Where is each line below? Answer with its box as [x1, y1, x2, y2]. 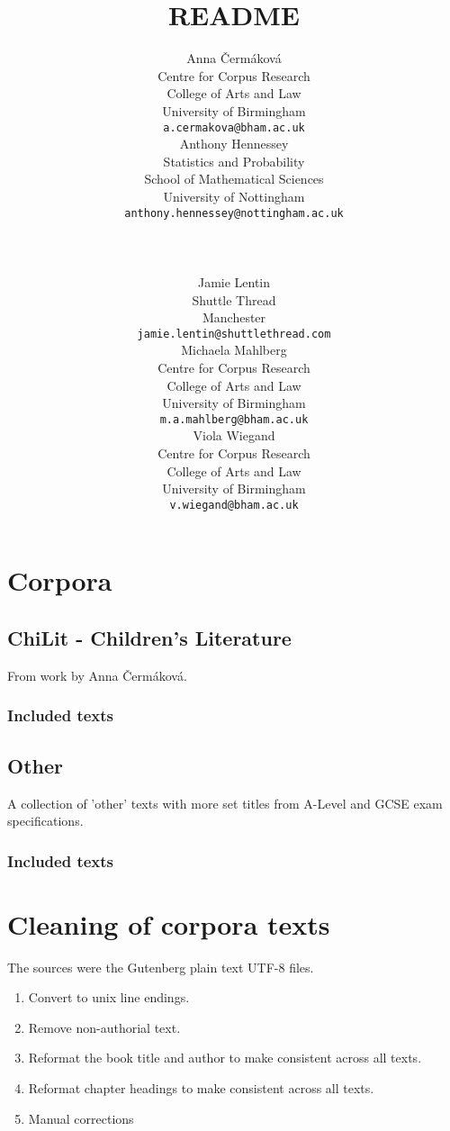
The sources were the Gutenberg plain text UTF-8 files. [7, 957, 314, 976]
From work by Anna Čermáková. [7, 665, 187, 684]
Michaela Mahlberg [181, 340, 287, 359]
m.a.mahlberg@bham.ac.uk [159, 412, 309, 426]
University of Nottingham [163, 186, 305, 205]
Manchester [202, 308, 266, 327]
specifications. [7, 811, 84, 830]
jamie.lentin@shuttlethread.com [137, 327, 331, 340]
